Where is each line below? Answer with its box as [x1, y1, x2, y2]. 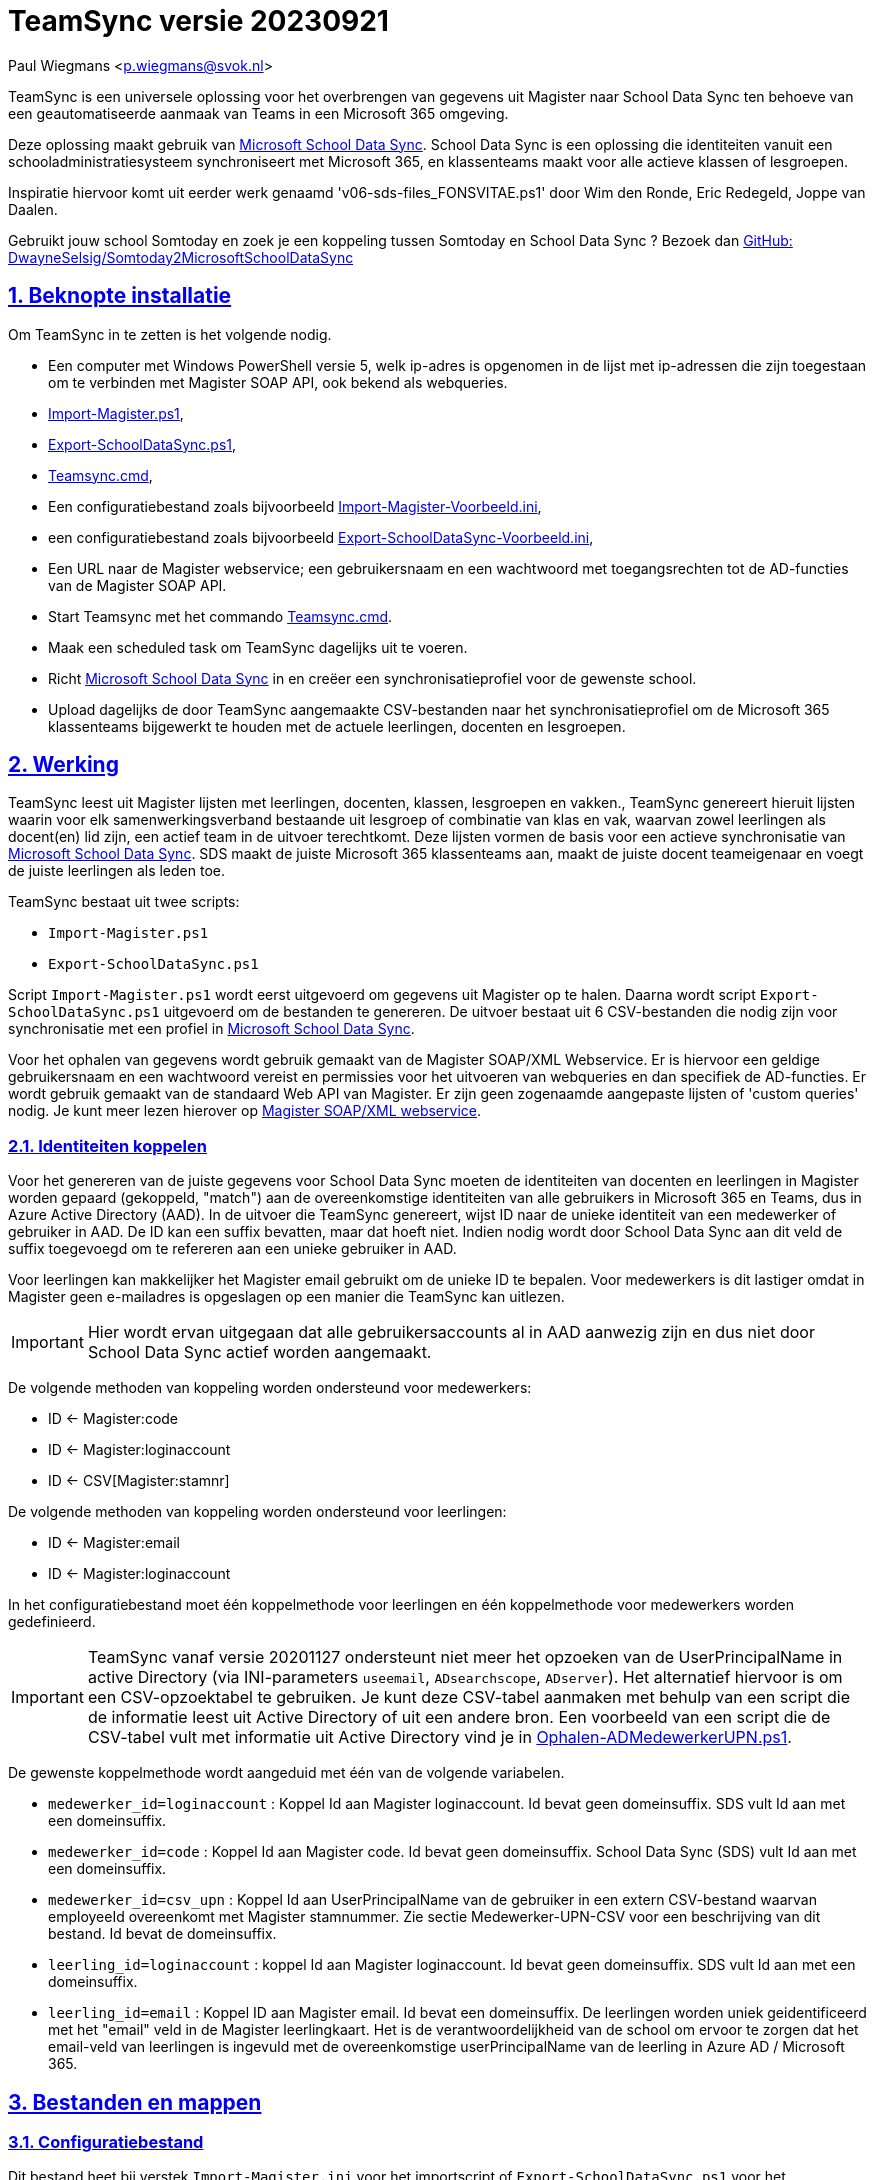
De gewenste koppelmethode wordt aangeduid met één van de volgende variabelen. [8, 1764, 565, 1782]
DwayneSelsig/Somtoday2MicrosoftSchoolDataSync [8, 248, 354, 266]
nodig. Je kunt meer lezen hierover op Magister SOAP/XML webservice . [8, 1102, 481, 1120]
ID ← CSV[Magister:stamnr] [48, 1472, 230, 1490]
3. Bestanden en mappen [8, 2089, 262, 2115]
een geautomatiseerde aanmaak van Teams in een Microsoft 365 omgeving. [8, 104, 509, 122]
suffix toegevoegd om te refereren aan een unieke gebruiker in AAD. [8, 1240, 457, 1258]
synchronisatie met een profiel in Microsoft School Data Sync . [8, 1020, 415, 1038]
